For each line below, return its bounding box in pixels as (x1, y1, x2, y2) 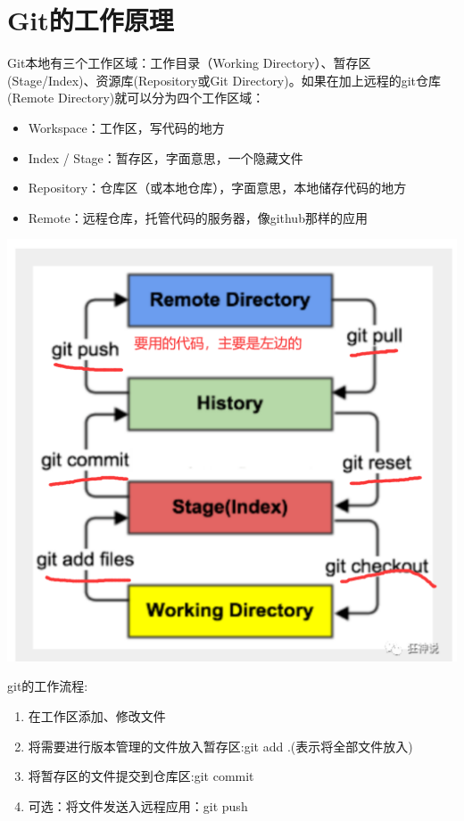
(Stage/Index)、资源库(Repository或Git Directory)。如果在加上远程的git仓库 (7, 70, 442, 89)
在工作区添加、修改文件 (28, 706, 166, 725)
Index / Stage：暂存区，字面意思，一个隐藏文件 (28, 148, 303, 167)
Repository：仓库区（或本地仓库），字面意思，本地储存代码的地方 (28, 178, 407, 197)
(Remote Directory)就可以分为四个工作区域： (7, 88, 265, 107)
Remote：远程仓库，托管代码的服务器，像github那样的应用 (28, 208, 368, 226)
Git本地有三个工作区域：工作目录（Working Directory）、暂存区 (7, 53, 371, 72)
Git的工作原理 (7, 2, 174, 38)
